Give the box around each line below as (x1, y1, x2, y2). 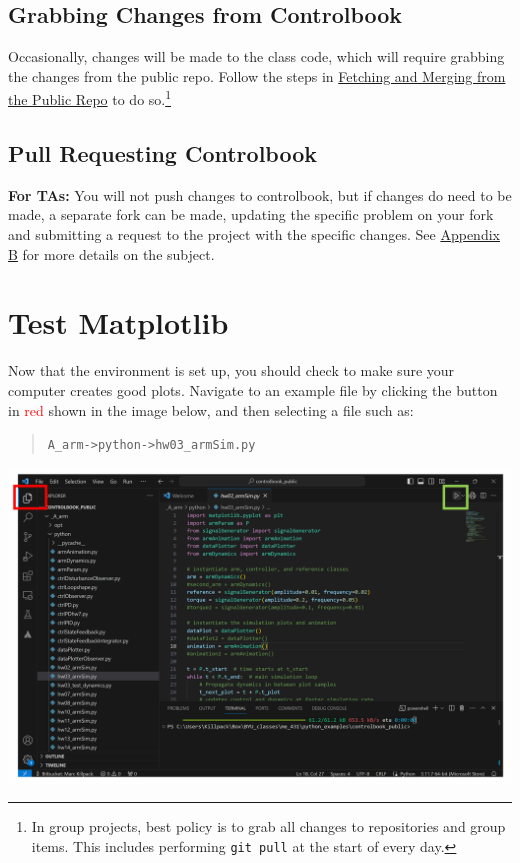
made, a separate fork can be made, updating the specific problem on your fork (8, 204, 494, 225)
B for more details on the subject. (8, 243, 215, 264)
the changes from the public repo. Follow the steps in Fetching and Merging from (8, 65, 506, 86)
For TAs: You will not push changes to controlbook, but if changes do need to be (8, 184, 512, 205)
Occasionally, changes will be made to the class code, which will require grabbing (8, 46, 505, 67)
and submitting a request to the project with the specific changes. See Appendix (8, 224, 500, 245)
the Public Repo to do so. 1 (8, 86, 172, 110)
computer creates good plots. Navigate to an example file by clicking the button (8, 379, 498, 400)
